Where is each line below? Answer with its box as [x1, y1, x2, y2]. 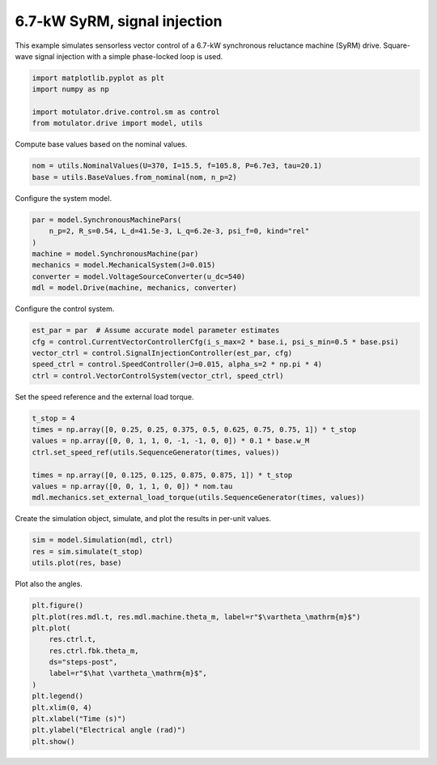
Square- [383, 41, 411, 50]
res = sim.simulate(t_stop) [32, 547, 143, 556]
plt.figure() [32, 600, 84, 610]
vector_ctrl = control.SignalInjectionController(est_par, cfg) [32, 348, 293, 357]
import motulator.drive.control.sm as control [32, 108, 220, 117]
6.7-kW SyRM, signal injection [15, 12, 223, 30]
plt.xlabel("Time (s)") [32, 714, 127, 724]
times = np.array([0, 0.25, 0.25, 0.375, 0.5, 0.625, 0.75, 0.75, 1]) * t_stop [32, 425, 357, 434]
